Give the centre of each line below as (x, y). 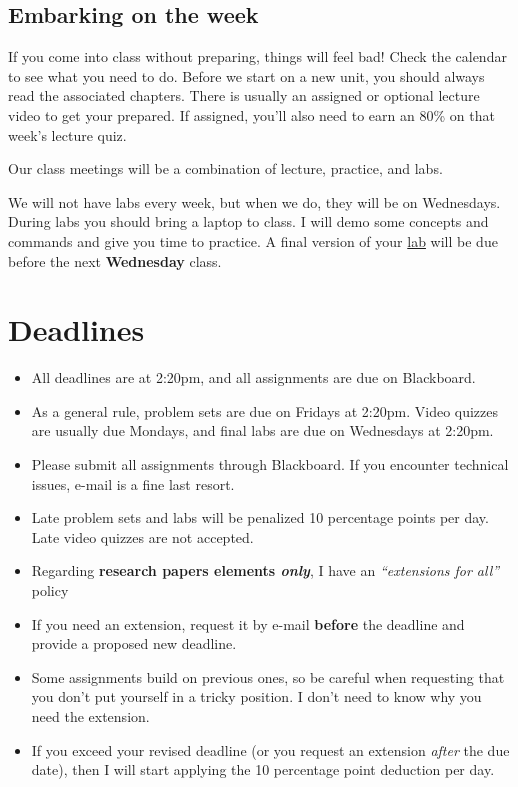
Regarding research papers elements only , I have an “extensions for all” (265, 570)
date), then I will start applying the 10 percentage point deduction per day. (263, 769)
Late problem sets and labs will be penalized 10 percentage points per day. (260, 517)
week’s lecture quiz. (67, 134)
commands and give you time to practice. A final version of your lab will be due (253, 240)
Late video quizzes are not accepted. (142, 536)
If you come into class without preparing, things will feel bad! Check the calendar (257, 56)
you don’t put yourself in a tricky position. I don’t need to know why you (256, 696)
